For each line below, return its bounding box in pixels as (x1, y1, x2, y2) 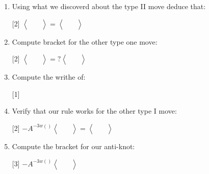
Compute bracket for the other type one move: (12, 36, 158, 47)
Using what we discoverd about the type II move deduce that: (12, 1, 206, 11)
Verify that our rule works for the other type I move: (12, 106, 177, 116)
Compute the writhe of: (12, 72, 86, 82)
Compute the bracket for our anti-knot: (12, 141, 135, 151)
